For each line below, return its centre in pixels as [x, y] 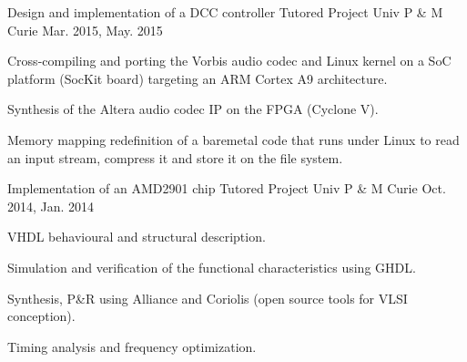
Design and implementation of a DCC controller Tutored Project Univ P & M [225, 12]
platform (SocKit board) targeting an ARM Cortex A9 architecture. [198, 78]
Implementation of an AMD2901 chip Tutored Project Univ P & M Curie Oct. [227, 188]
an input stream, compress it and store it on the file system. [175, 157]
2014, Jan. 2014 [51, 206]
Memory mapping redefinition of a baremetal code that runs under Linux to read [233, 139]
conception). [41, 316]
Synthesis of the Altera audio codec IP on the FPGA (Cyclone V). [193, 109]
